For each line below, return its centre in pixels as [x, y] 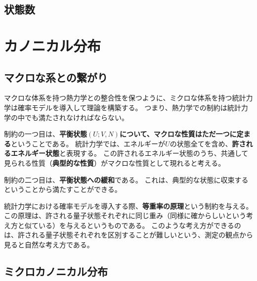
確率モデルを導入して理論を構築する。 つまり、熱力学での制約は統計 [129, 107]
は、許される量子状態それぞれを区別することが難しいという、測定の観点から [128, 235]
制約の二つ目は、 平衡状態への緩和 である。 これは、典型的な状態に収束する [126, 179]
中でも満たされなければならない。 [73, 117]
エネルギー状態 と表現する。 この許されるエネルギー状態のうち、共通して [129, 153]
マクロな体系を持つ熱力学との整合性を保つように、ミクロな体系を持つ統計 [125, 98]
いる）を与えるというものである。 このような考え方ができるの [140, 225]
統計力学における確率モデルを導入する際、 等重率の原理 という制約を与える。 [128, 206]
